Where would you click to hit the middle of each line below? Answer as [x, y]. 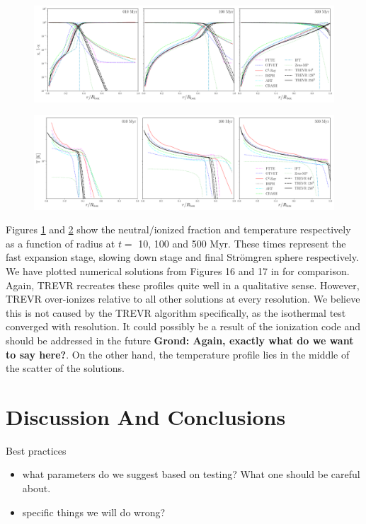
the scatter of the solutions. [65, 368]
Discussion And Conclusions [146, 416]
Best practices [36, 450]
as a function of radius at [61, 243]
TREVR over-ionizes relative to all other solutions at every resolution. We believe [183, 299]
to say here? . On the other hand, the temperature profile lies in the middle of [178, 354]
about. [36, 488]
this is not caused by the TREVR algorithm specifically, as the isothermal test [176, 312]
